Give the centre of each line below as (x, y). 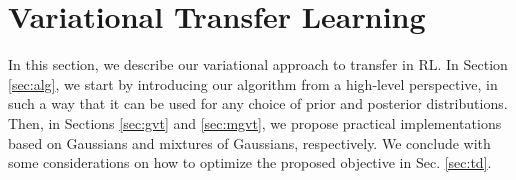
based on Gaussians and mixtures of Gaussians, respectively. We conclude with (249, 142)
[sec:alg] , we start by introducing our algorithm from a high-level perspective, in (253, 83)
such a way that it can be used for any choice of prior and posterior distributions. (258, 103)
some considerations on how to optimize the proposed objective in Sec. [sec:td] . (250, 162)
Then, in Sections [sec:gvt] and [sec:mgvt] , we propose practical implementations (255, 122)
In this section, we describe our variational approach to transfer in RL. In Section (258, 64)
